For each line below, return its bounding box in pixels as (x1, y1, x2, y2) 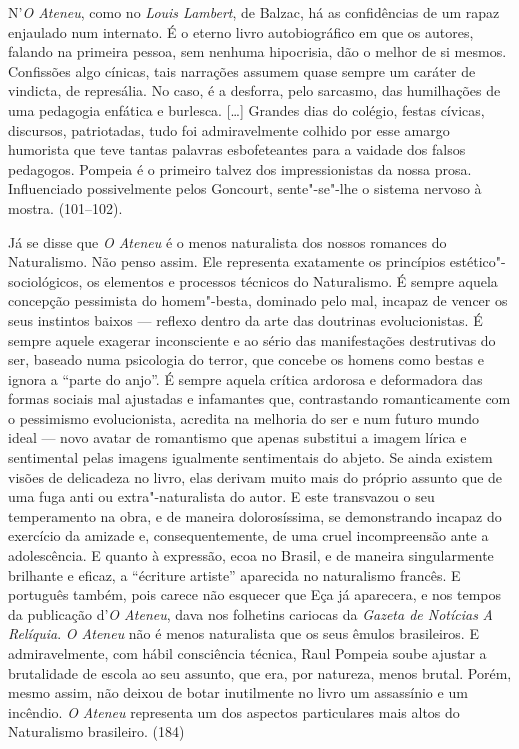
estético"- (449, 251, 506, 272)
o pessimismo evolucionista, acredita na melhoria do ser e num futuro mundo (8, 407, 480, 428)
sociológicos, (8, 270, 83, 291)
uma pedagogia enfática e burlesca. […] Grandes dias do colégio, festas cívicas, (8, 99, 485, 120)
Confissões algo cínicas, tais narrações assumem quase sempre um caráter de (8, 60, 476, 81)
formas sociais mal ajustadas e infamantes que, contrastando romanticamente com (8, 388, 511, 409)
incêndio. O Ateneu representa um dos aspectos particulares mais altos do (8, 701, 460, 722)
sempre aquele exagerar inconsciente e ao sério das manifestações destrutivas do (8, 329, 496, 350)
